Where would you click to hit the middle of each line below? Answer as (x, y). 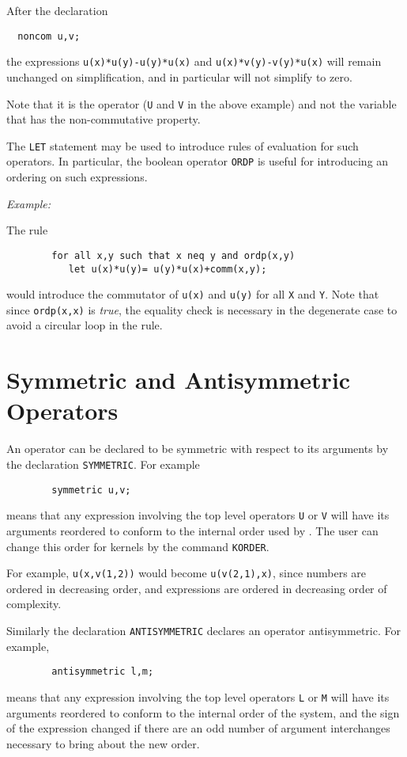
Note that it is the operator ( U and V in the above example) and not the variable (202, 103)
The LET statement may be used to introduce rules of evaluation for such (183, 145)
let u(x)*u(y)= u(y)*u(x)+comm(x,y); (168, 269)
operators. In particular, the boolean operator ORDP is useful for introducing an (198, 161)
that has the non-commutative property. (104, 119)
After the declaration (57, 10)
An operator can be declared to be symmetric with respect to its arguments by (198, 449)
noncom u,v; (49, 36)
